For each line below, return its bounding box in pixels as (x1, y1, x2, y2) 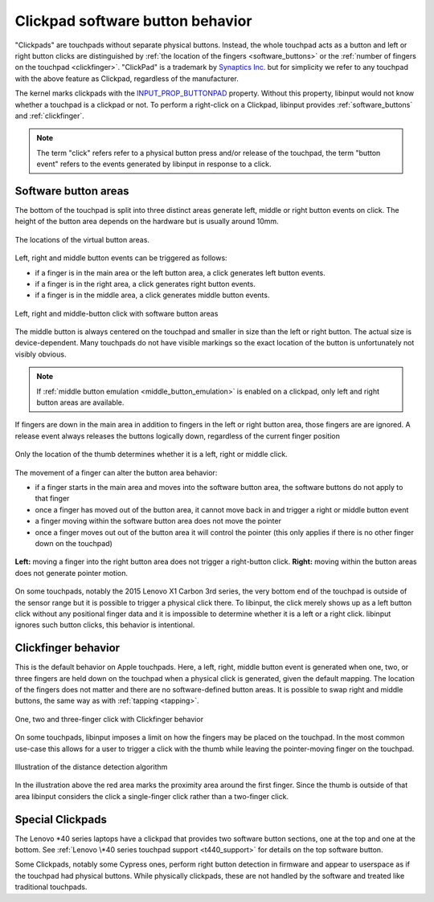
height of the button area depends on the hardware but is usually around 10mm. (14, 217, 279, 227)
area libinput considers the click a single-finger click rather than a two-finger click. (14, 791, 289, 801)
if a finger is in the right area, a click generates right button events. (35, 279, 256, 288)
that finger (35, 494, 70, 504)
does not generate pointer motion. (14, 568, 129, 578)
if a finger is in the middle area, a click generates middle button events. (35, 290, 270, 300)
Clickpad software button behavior (14, 12, 252, 30)
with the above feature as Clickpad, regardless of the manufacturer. (14, 73, 239, 84)
